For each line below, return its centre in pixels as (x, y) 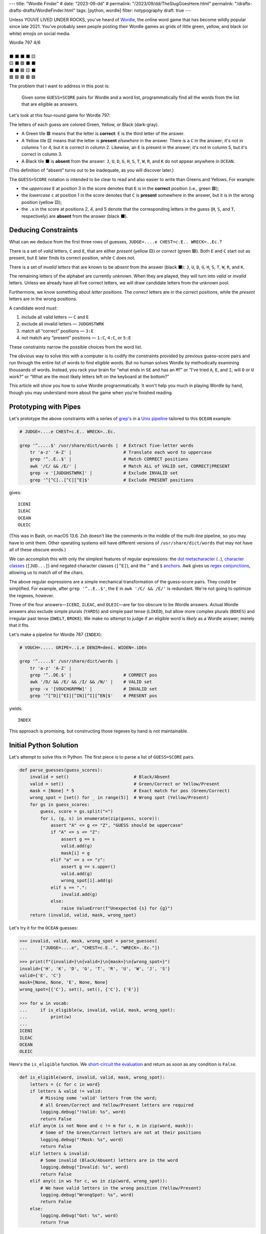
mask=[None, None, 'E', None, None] (64, 983)
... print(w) (46, 1017)
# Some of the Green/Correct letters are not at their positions (121, 1133)
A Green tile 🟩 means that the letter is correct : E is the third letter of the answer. (103, 134)
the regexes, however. (32, 595)
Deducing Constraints (44, 230)
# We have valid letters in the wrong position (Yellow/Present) (121, 1188)
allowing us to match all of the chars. (47, 573)
